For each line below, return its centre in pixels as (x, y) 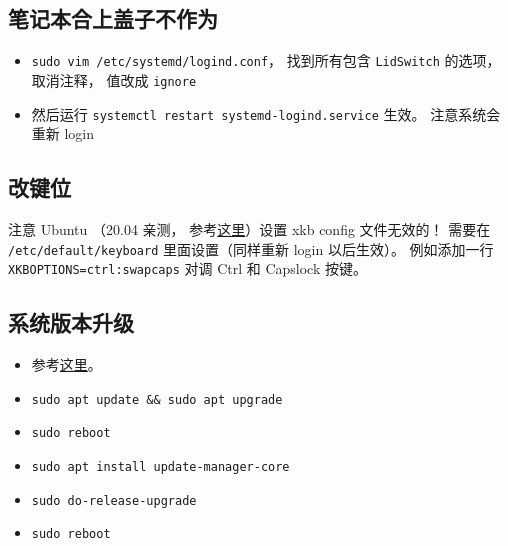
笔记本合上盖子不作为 (113, 18)
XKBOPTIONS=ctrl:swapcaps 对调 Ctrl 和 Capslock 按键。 (187, 268)
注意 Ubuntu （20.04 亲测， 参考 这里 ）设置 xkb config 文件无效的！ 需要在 (249, 228)
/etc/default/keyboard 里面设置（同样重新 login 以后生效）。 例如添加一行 (251, 248)
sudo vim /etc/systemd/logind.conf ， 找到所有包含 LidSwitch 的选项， (266, 60)
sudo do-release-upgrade (114, 500)
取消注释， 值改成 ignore (114, 79)
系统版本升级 (71, 322)
